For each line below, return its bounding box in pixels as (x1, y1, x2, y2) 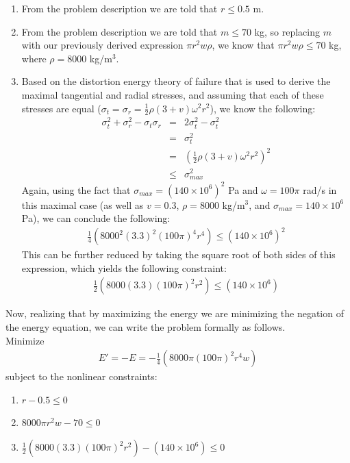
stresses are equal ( (21, 101, 101, 115)
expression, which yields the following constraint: (21, 260, 227, 275)
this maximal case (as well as (21, 197, 144, 212)
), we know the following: (210, 101, 316, 115)
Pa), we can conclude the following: (21, 211, 171, 225)
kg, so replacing (254, 24, 320, 38)
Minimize (5, 333, 45, 347)
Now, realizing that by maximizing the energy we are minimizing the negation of (5, 306, 344, 321)
